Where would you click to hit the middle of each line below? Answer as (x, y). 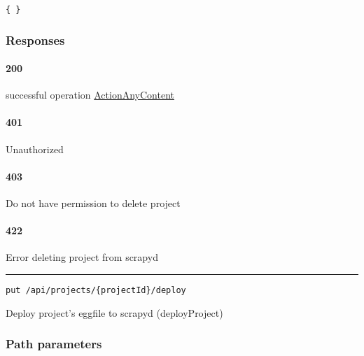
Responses (35, 40)
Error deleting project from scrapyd (82, 257)
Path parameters (54, 344)
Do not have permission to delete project (93, 203)
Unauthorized (35, 149)
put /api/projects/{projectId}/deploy (96, 291)
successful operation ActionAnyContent (90, 95)
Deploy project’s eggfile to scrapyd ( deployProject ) (114, 312)
